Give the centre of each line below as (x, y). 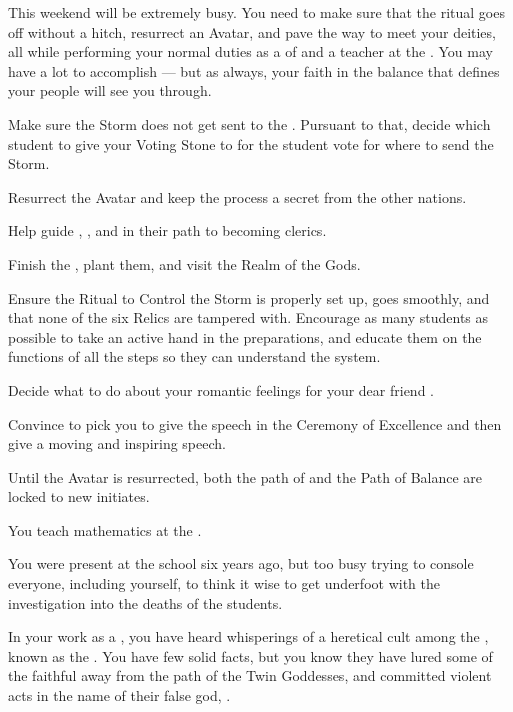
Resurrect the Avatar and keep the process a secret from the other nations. (237, 196)
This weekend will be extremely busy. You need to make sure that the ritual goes (256, 12)
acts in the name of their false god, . (119, 695)
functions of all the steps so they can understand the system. (194, 356)
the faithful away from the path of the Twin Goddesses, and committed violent (250, 675)
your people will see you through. (110, 90)
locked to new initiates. (79, 496)
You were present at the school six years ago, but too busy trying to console (241, 563)
